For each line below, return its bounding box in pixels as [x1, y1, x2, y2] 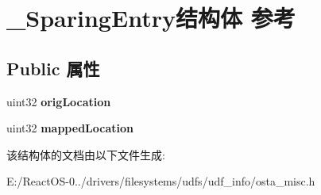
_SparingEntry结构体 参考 [6, 2, 296, 34]
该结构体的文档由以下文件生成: [6, 146, 165, 162]
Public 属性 [6, 55, 100, 80]
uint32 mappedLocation [6, 120, 133, 136]
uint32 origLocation [6, 93, 111, 109]
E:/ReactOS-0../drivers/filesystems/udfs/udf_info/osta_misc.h [6, 173, 315, 189]
